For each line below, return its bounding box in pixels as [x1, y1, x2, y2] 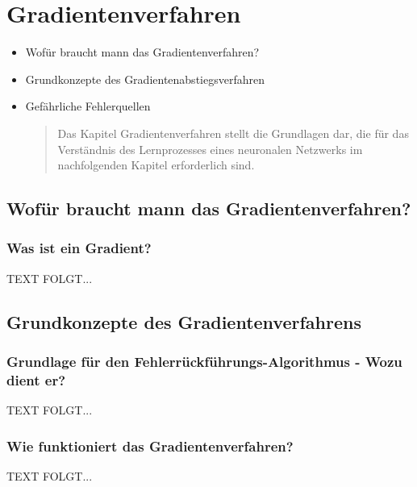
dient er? [6, 369, 66, 389]
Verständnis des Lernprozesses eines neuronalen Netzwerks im [57, 140, 363, 157]
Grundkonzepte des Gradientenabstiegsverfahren [25, 70, 265, 87]
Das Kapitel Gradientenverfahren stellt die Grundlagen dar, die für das [57, 124, 409, 141]
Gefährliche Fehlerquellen [25, 98, 151, 114]
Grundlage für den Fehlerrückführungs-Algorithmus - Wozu [6, 351, 402, 371]
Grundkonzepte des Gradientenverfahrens [6, 309, 361, 334]
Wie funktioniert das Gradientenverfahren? [6, 435, 294, 456]
